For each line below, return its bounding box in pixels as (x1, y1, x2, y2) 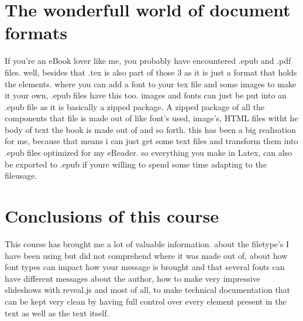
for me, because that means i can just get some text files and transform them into (5, 135, 298, 147)
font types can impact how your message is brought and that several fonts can (5, 261, 285, 273)
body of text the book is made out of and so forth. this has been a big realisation (5, 123, 296, 135)
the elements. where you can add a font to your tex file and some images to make (5, 77, 297, 90)
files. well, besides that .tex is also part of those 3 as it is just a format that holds (5, 66, 297, 78)
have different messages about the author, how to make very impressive (5, 272, 260, 284)
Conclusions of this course (5, 204, 219, 228)
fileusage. (5, 169, 37, 182)
